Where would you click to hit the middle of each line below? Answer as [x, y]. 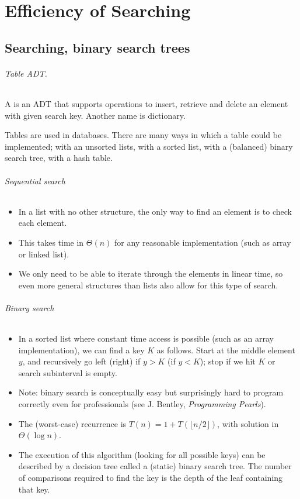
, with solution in [248, 423]
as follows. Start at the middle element [226, 350]
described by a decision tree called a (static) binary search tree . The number [155, 466]
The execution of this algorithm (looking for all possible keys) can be [142, 454]
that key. [34, 489]
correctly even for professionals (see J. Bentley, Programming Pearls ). [142, 404]
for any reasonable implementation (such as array [203, 242]
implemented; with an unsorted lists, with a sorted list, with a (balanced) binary [149, 146]
